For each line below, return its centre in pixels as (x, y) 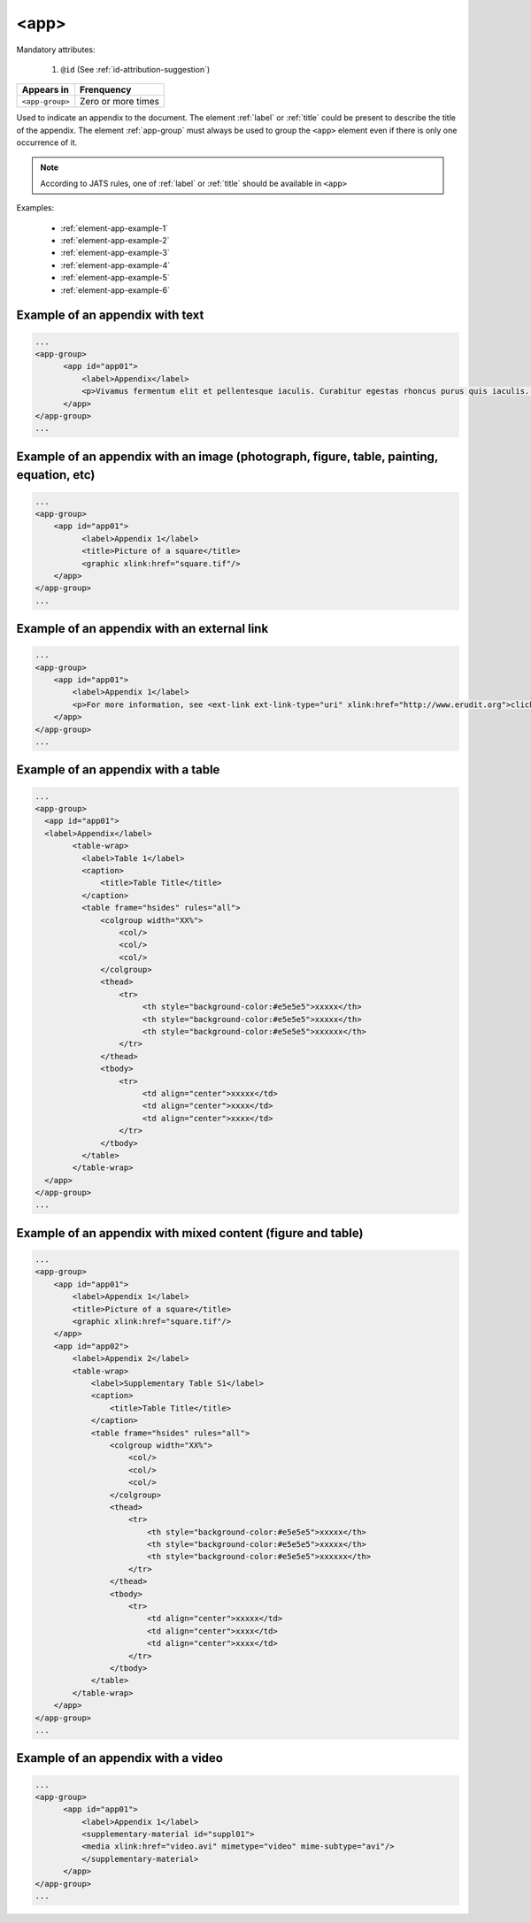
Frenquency (106, 90)
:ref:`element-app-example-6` (115, 290)
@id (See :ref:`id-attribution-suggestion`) (135, 69)
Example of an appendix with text (110, 315)
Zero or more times (119, 102)
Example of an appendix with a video (119, 1758)
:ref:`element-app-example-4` (115, 265)
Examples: (35, 208)
